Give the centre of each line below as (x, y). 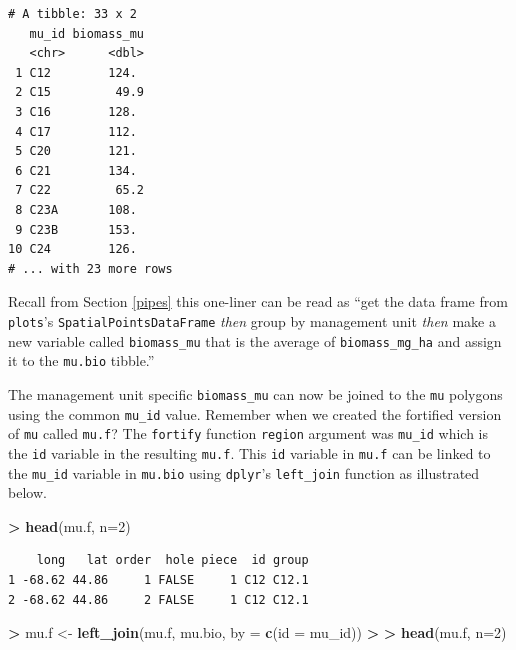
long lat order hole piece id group (172, 560)
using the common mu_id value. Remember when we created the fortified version (255, 413)
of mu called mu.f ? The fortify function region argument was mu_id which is (248, 433)
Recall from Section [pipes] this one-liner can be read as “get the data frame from (258, 301)
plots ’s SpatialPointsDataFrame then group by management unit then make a (252, 320)
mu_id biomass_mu (87, 33)
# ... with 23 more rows (90, 268)
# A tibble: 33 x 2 (72, 14)
